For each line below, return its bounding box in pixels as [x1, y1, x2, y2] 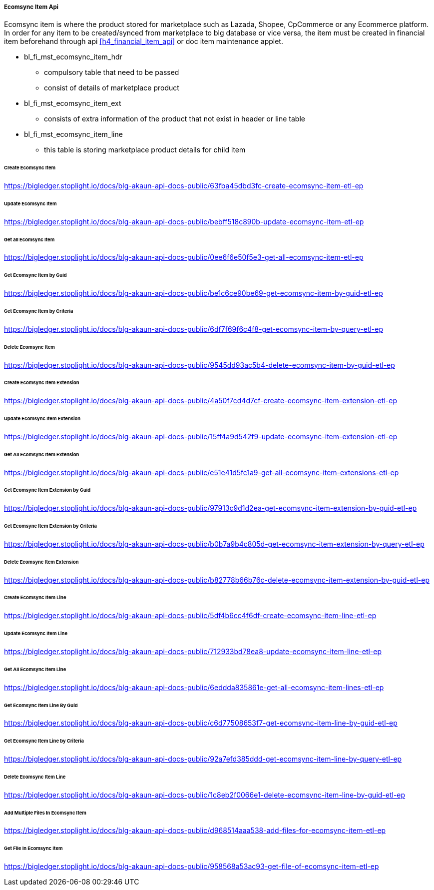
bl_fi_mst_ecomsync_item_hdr [24, 52, 122, 61]
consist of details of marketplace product [44, 83, 179, 92]
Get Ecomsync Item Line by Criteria [4, 738, 84, 744]
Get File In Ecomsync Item [4, 846, 63, 852]
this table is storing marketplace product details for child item [44, 145, 246, 154]
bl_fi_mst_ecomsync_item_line [24, 130, 123, 139]
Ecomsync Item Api [4, 3, 58, 10]
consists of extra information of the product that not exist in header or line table [44, 114, 305, 123]
